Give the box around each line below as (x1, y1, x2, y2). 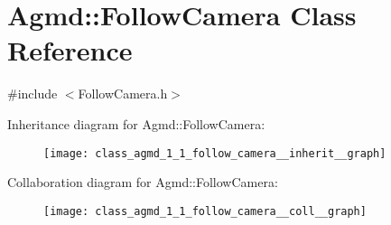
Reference (7, 32, 133, 69)
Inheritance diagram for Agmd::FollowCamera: (7, 114, 265, 133)
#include (7, 84, 58, 103)
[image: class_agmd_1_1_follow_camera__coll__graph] (43, 204, 367, 218)
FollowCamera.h (78, 84, 168, 103)
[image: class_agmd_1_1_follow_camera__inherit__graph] (43, 146, 386, 160)
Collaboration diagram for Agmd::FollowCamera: (7, 173, 278, 192)
